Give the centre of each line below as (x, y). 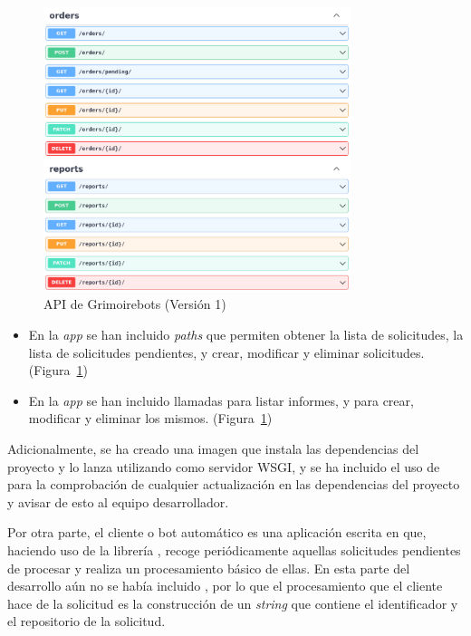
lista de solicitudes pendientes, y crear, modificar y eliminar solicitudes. (226, 352)
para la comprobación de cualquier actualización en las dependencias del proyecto (234, 484)
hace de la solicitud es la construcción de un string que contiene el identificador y (233, 603)
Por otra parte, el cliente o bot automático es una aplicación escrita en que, (217, 532)
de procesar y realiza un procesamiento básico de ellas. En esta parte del (209, 568)
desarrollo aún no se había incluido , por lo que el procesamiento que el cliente (225, 586)
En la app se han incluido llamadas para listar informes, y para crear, (221, 400)
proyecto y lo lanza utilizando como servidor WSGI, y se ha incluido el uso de (224, 466)
